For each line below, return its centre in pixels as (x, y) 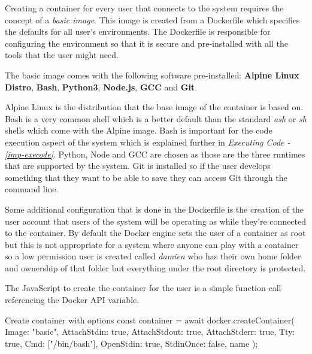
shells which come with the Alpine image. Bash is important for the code (139, 130)
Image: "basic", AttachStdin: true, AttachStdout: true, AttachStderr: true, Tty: (150, 332)
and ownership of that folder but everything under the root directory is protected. (155, 267)
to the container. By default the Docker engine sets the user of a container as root (155, 233)
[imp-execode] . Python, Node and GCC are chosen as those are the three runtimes (155, 154)
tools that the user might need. (62, 55)
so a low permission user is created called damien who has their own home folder (153, 256)
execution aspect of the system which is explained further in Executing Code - (148, 142)
